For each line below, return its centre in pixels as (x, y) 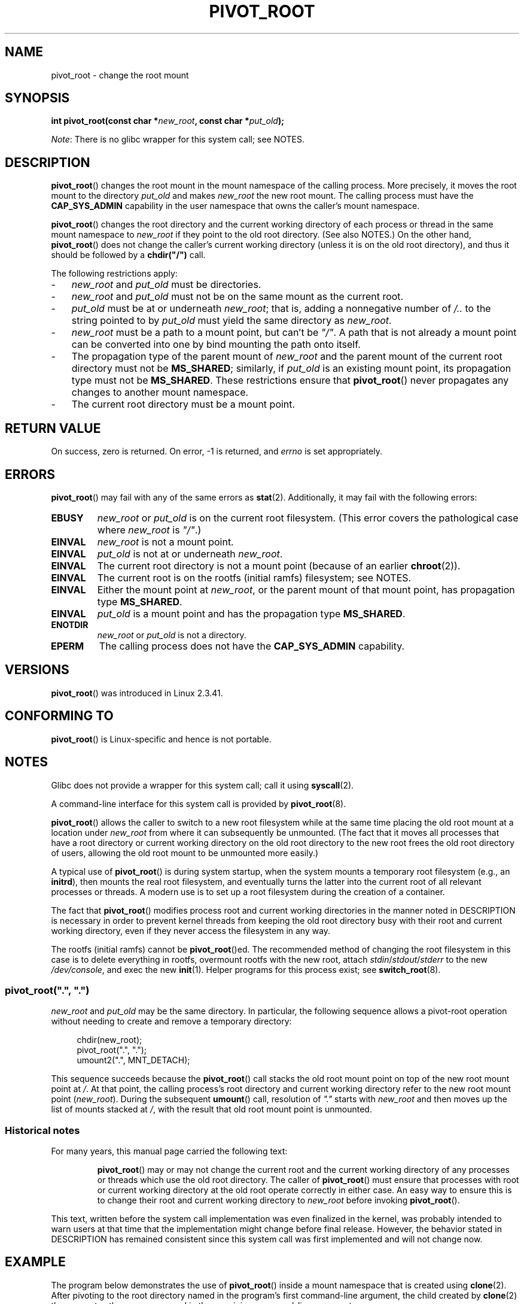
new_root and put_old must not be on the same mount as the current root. (237, 297)
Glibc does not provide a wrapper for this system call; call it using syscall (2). (202, 785)
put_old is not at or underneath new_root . (190, 554)
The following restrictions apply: (114, 274)
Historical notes (42, 1130)
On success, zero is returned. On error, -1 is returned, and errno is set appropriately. (217, 451)
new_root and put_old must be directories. (166, 285)
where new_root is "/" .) (149, 530)
